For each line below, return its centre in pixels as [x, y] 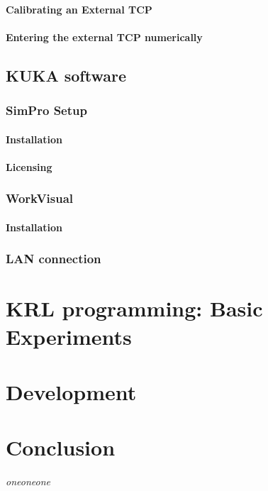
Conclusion [61, 447]
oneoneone [28, 481]
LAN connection [54, 259]
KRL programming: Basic [134, 308]
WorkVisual [40, 198]
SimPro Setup [46, 110]
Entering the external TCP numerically [104, 37]
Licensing [29, 166]
